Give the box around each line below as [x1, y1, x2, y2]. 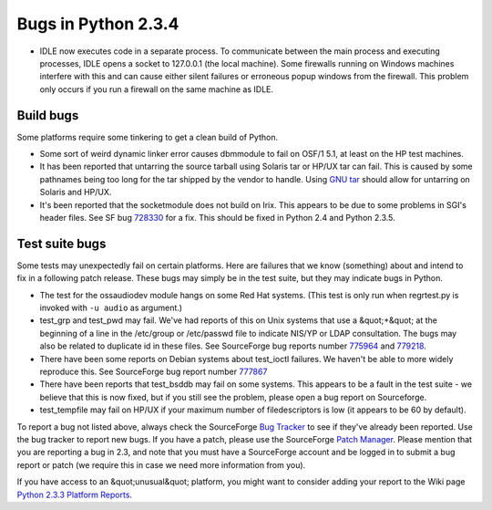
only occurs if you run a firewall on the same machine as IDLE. [39, 83, 273, 95]
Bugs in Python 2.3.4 [16, 14, 179, 34]
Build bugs [16, 108, 79, 123]
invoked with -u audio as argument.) [39, 302, 182, 314]
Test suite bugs [16, 235, 107, 251]
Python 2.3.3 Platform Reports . [16, 489, 132, 500]
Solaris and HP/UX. [39, 187, 112, 198]
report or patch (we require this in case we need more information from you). [16, 459, 306, 470]
